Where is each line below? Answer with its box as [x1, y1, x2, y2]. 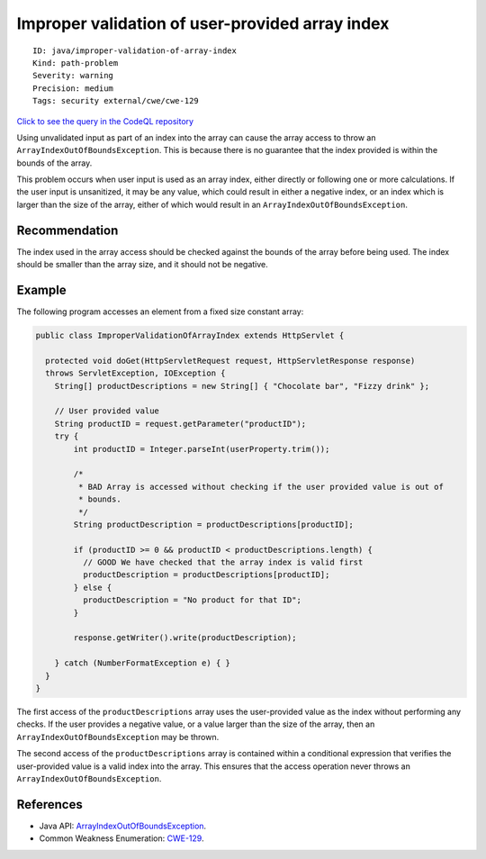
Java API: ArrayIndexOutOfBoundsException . [39, 820, 207, 831]
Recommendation [16, 222, 119, 238]
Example [16, 282, 67, 297]
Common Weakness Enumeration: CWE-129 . [39, 833, 204, 844]
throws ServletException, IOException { [45, 368, 226, 378]
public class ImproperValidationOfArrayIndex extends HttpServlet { [35, 330, 345, 341]
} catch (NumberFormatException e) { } [54, 658, 231, 668]
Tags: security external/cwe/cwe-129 [32, 95, 200, 106]
